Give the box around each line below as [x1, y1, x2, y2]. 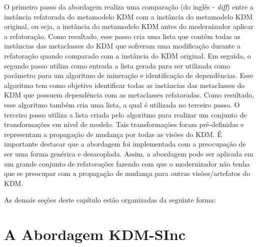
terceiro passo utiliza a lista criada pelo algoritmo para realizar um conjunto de [4, 109, 247, 119]
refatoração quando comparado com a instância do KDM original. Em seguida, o [4, 50, 251, 60]
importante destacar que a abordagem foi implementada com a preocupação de [4, 138, 246, 149]
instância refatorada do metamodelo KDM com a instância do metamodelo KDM [4, 11, 253, 21]
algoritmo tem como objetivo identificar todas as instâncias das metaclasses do [4, 79, 245, 90]
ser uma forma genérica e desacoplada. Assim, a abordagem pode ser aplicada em [4, 148, 253, 158]
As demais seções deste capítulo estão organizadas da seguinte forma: [4, 194, 216, 205]
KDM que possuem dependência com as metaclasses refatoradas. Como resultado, [4, 89, 254, 100]
